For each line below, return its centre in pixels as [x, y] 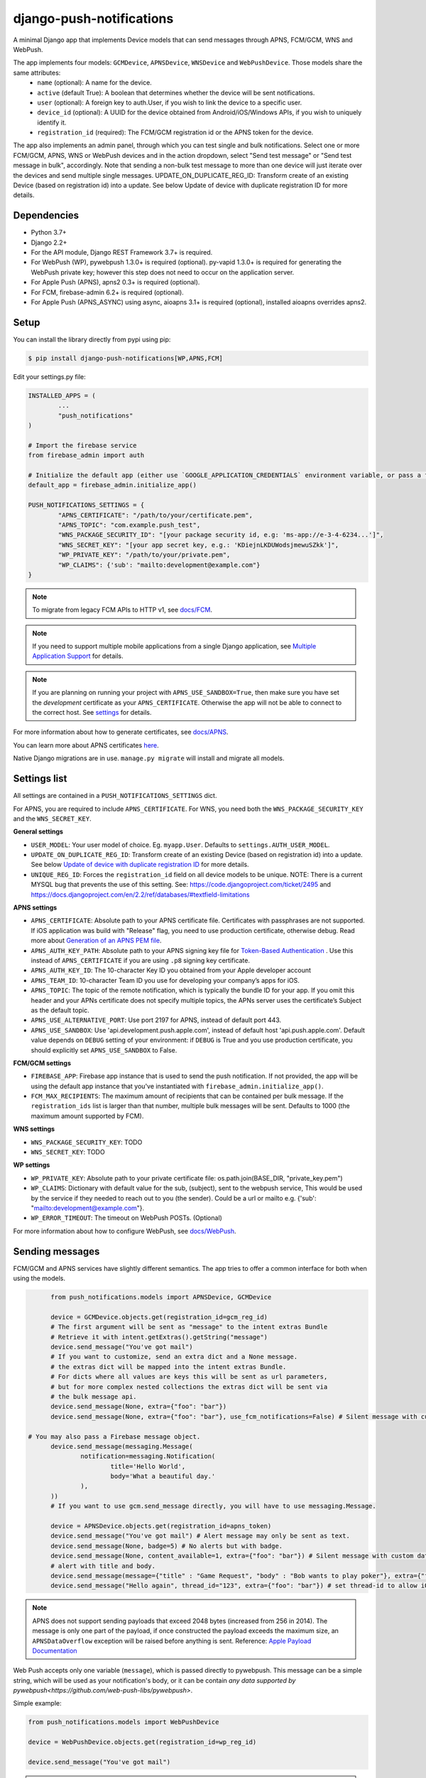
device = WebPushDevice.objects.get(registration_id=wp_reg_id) [142, 1742]
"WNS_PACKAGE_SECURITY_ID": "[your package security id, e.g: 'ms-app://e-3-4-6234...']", [221, 535]
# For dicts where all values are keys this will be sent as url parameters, [189, 1377]
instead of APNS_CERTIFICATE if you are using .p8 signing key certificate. [141, 960]
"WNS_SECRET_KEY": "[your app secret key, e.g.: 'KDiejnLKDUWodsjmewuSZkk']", [198, 545]
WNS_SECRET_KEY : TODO [68, 1152]
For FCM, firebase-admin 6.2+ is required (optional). [107, 292]
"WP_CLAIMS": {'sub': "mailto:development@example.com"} [159, 565]
